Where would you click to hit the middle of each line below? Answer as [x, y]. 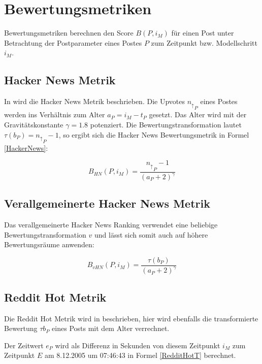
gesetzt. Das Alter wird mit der [198, 114]
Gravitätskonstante [34, 124]
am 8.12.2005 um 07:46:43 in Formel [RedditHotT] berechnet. [140, 355]
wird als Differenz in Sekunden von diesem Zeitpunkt [138, 345]
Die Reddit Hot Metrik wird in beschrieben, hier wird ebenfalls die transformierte [131, 318]
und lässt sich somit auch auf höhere [151, 234]
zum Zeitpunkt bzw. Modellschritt [204, 42]
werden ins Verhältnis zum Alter [55, 114]
